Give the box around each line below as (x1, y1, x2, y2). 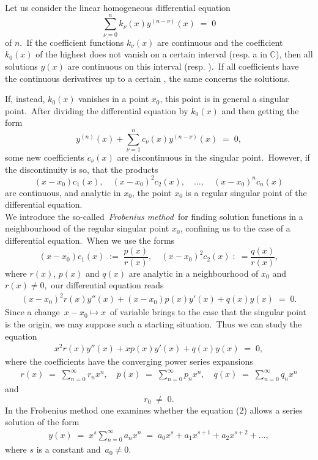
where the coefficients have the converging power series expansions (5, 355, 253, 368)
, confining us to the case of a (180, 222, 290, 235)
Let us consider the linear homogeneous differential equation (5, 1, 231, 13)
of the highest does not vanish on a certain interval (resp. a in (35, 48, 267, 60)
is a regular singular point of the (185, 186, 307, 199)
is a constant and (36, 443, 101, 456)
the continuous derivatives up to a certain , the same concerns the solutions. (5, 71, 290, 84)
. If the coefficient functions (20, 35, 124, 48)
